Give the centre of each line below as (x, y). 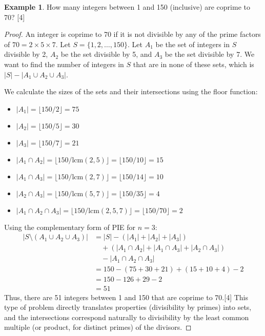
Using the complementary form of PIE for (70, 227)
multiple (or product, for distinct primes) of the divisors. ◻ (98, 327)
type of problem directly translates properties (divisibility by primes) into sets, (128, 307)
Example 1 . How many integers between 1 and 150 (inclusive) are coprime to (127, 7)
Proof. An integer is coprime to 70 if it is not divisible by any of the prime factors (132, 34)
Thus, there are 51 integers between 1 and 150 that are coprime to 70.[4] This (126, 297)
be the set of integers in (192, 44)
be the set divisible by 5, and (106, 54)
